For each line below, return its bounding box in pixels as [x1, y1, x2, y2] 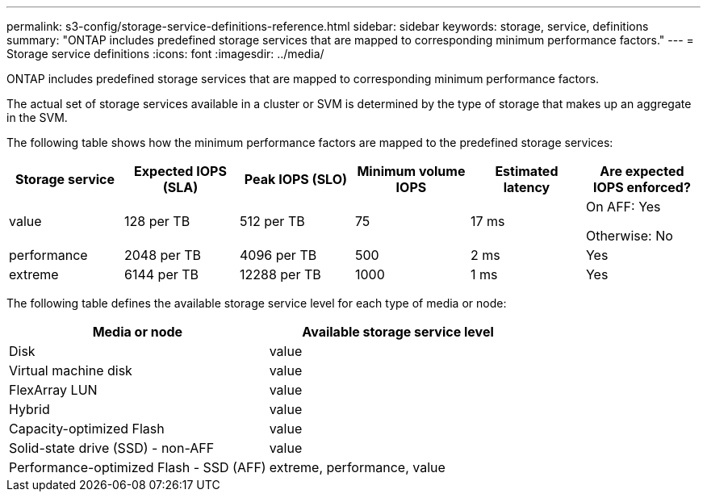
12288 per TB [239, 266, 321, 282]
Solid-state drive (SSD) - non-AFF [9, 440, 215, 456]
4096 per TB [239, 247, 317, 263]
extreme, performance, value [269, 459, 446, 475]
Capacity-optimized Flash [9, 421, 165, 437]
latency [503, 179, 550, 195]
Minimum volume [357, 163, 466, 179]
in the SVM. [6, 111, 68, 124]
